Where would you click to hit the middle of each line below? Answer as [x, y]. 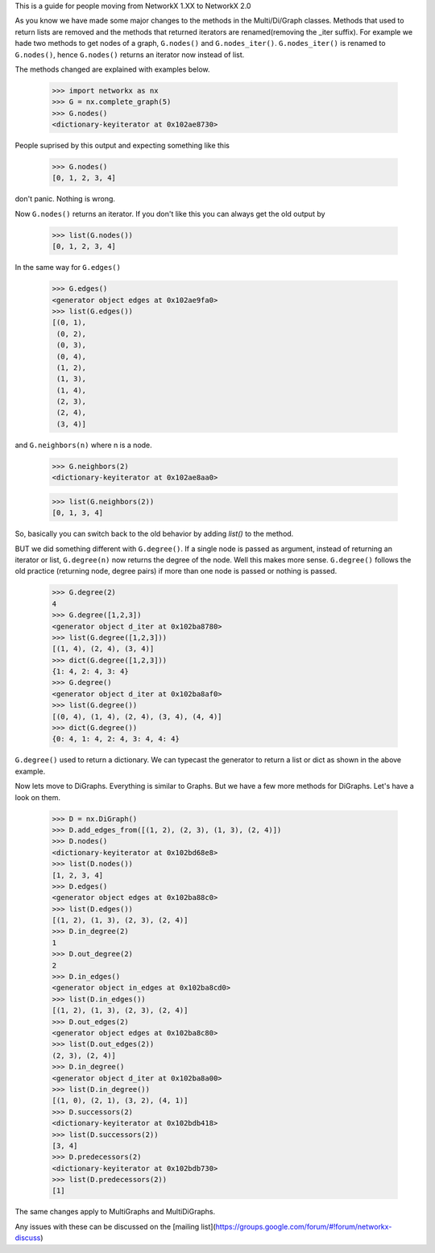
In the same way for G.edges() [68, 268]
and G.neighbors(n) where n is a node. [83, 445]
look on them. [37, 797]
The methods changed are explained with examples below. [112, 69]
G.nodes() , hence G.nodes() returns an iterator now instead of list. [130, 54]
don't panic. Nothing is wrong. [65, 199]
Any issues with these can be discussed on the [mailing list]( [116, 1226]
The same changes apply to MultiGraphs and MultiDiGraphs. [115, 1212]
